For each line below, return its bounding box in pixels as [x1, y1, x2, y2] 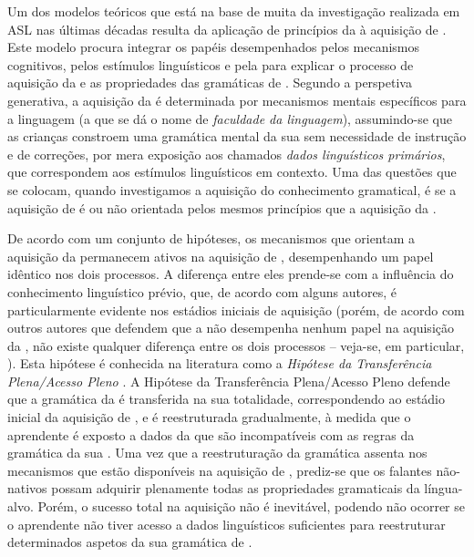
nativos [7, 479, 47, 498]
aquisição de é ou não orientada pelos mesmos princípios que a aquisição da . [7, 198, 437, 217]
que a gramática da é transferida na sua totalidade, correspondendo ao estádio [7, 389, 446, 408]
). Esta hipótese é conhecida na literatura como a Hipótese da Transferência [7, 354, 432, 373]
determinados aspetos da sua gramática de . [7, 532, 252, 552]
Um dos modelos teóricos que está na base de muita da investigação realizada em [7, 2, 460, 20]
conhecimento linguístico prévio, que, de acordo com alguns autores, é [7, 282, 397, 301]
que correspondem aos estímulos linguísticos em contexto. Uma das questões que [7, 162, 457, 181]
